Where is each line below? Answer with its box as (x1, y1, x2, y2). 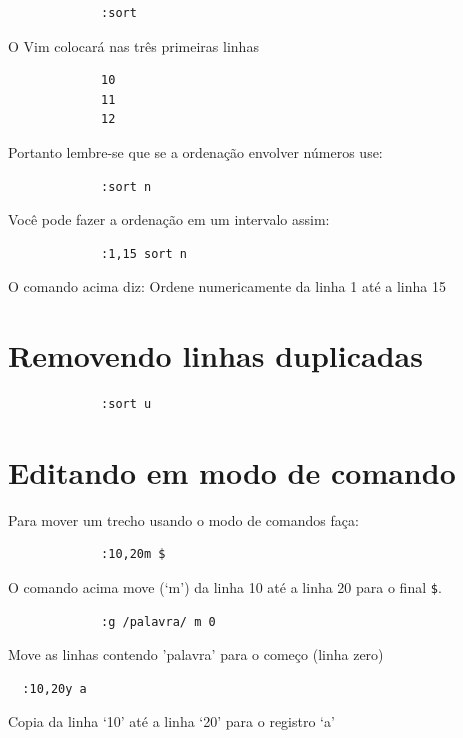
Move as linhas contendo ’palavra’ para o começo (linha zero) (8, 644, 384, 665)
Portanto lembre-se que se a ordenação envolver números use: (8, 141, 383, 162)
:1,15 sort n (101, 246, 187, 261)
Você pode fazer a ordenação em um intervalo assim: (8, 209, 330, 230)
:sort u (101, 397, 152, 412)
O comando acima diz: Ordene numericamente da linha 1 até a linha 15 (8, 276, 446, 297)
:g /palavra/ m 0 (101, 614, 216, 629)
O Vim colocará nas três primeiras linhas (8, 35, 259, 56)
